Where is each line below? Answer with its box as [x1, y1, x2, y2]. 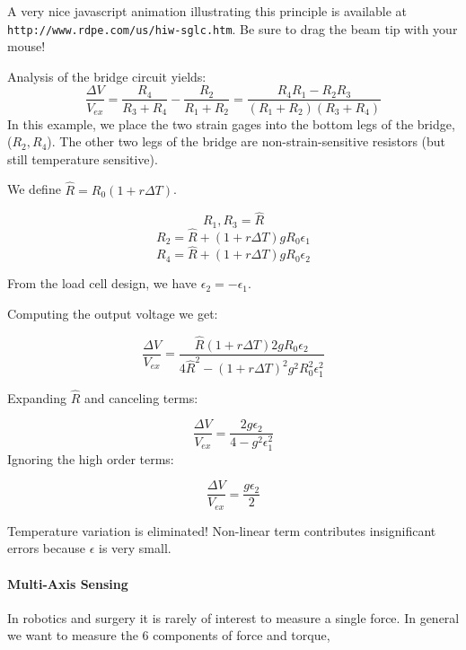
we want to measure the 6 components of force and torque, [7, 626, 330, 645]
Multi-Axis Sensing [7, 574, 128, 593]
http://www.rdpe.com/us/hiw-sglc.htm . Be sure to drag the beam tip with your [7, 19, 458, 38]
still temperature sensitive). [7, 149, 158, 168]
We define [7, 180, 61, 198]
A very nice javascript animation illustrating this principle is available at [7, 2, 407, 20]
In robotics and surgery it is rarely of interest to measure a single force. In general [7, 608, 460, 627]
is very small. [99, 539, 171, 558]
